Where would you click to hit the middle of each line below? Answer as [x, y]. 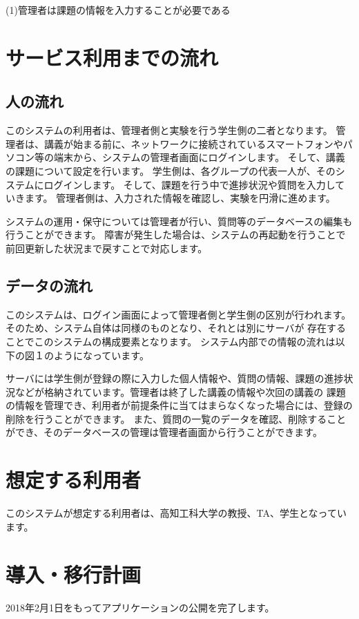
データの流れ [49, 285]
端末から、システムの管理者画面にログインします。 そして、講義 [199, 157]
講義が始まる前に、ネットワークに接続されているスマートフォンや [193, 143]
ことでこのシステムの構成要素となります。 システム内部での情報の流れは [171, 341]
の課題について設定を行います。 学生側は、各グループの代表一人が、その [171, 170]
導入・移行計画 [74, 574]
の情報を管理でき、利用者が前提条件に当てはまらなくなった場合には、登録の [179, 405]
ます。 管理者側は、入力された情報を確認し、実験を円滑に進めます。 [180, 198]
